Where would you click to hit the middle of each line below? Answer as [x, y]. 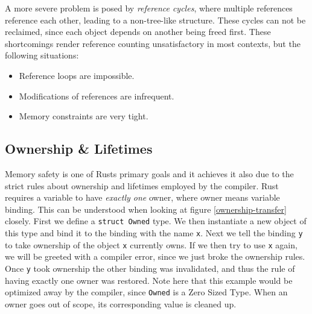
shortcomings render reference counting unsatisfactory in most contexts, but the [153, 43]
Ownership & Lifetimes [79, 149]
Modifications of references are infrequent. [97, 96]
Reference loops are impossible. [77, 75]
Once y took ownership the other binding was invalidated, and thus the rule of [150, 268]
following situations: [42, 55]
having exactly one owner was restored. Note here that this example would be [149, 280]
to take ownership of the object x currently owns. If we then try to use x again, [151, 244]
